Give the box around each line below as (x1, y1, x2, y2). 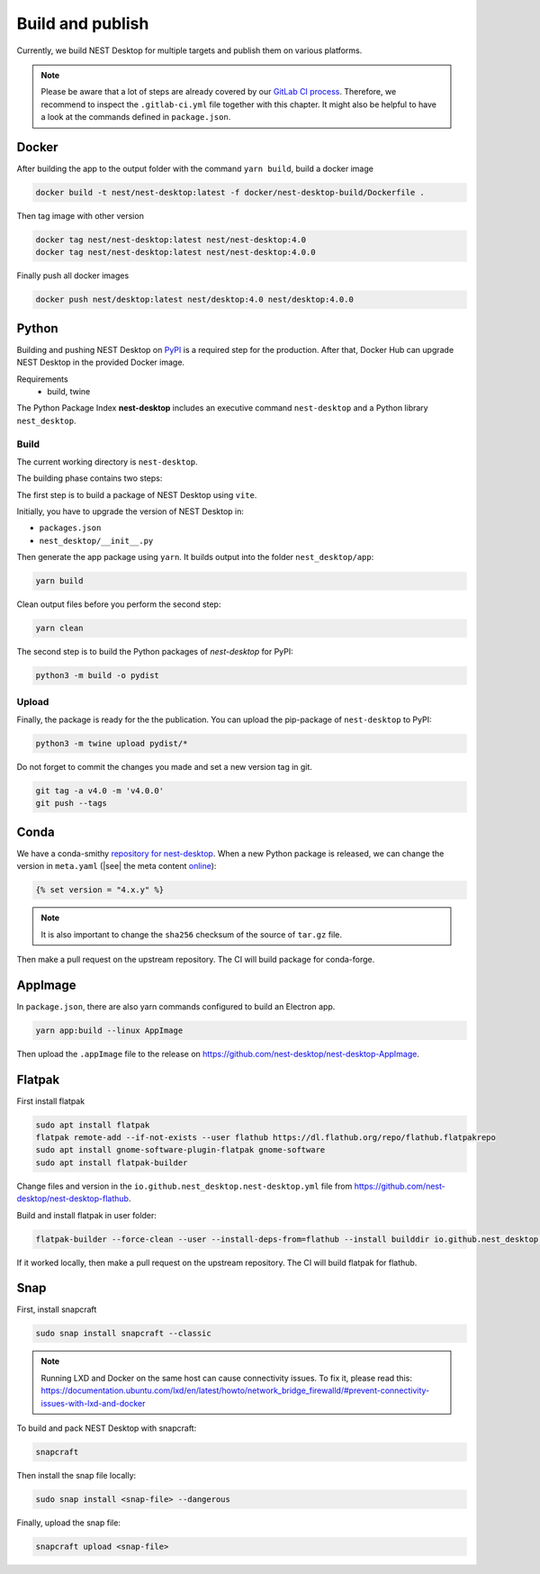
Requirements (16, 374, 68, 384)
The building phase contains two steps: (16, 473, 163, 484)
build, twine (47, 386, 91, 396)
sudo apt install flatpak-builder (35, 1157, 188, 1168)
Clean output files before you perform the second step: (16, 599, 221, 610)
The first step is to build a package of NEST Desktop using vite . (16, 489, 257, 500)
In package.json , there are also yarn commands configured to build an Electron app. (16, 1000, 336, 1012)
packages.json (39, 523, 102, 533)
